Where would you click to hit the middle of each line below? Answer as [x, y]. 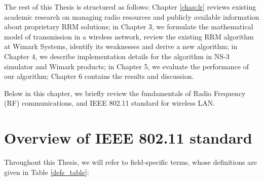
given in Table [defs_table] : [47, 172]
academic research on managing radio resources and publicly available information [132, 16]
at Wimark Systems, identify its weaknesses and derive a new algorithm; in [121, 46]
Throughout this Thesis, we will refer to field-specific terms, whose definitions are [130, 162]
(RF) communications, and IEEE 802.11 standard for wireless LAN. [110, 103]
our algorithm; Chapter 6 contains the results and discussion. [99, 76]
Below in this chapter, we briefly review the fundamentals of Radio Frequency [125, 93]
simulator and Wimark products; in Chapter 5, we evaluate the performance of [127, 66]
